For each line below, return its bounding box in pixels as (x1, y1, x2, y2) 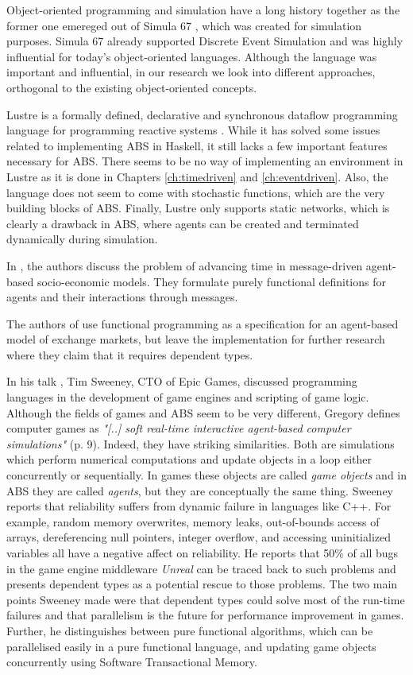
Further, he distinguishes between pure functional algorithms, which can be (6, 622, 373, 638)
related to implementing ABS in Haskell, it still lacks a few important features (6, 137, 388, 153)
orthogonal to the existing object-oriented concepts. (6, 79, 257, 95)
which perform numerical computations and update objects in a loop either (6, 451, 372, 467)
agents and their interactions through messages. (6, 289, 238, 305)
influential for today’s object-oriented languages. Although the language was (6, 48, 377, 64)
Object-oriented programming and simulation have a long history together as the (6, 2, 400, 17)
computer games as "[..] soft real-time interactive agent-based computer (6, 420, 351, 436)
